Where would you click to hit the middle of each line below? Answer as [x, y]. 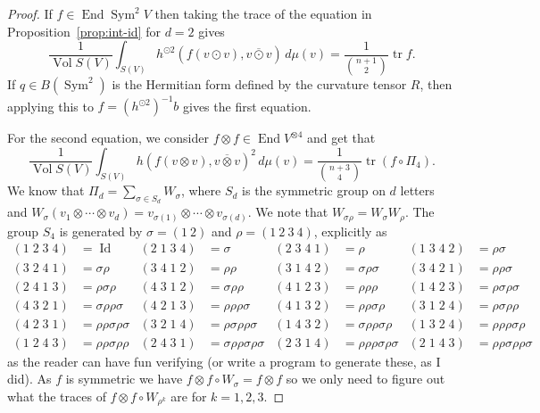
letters [417, 190]
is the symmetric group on [314, 190]
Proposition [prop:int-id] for [84, 31]
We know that [46, 190]
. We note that [288, 212]
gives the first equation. [247, 106]
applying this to [50, 106]
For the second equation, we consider [108, 138]
